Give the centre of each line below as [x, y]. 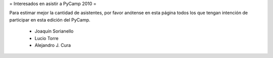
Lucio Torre [47, 38]
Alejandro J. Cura [53, 45]
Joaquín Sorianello [54, 31]
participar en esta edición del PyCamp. [50, 19]
